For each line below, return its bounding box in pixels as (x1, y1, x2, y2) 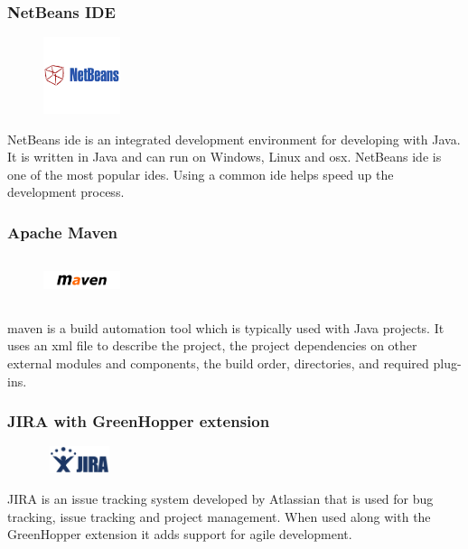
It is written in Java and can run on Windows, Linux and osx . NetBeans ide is (7, 147, 442, 166)
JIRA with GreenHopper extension (7, 410, 270, 433)
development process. (7, 182, 125, 201)
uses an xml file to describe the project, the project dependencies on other (7, 336, 417, 355)
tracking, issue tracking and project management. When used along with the (7, 507, 431, 526)
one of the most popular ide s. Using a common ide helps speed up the (7, 164, 394, 183)
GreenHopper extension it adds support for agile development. (7, 525, 352, 544)
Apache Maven (7, 220, 117, 243)
